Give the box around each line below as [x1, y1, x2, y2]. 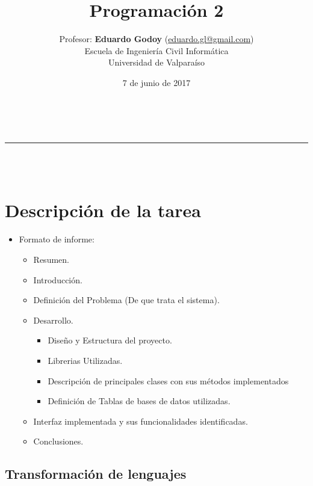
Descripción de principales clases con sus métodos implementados [48, 374, 289, 387]
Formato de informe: [19, 233, 95, 245]
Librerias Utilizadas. [48, 354, 123, 366]
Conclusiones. [33, 435, 84, 448]
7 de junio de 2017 [122, 76, 191, 88]
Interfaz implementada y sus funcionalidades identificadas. [33, 414, 248, 427]
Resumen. [33, 253, 69, 265]
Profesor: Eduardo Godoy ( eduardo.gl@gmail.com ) [59, 32, 254, 45]
